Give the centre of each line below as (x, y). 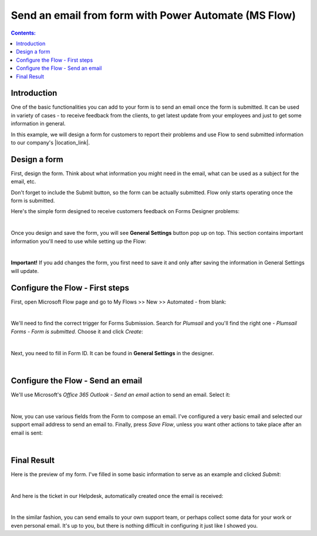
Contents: (23, 33)
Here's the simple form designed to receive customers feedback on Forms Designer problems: (125, 211)
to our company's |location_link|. (50, 142)
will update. (25, 271)
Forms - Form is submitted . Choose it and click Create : (77, 331)
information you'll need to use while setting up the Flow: (79, 241)
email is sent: (27, 433)
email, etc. (23, 181)
